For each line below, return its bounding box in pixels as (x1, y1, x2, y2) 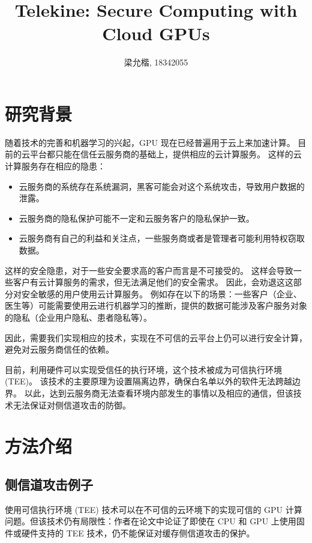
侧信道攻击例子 (5, 475, 93, 493)
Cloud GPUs (102, 21, 210, 46)
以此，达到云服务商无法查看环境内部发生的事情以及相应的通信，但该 (24, 386, 293, 399)
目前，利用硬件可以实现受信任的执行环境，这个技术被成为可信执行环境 (5, 363, 282, 375)
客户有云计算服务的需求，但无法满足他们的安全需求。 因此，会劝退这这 (13, 276, 293, 288)
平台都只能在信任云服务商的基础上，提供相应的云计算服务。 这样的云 (29, 148, 302, 160)
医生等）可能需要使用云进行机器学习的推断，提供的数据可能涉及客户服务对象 (5, 299, 307, 312)
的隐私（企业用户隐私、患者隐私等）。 (5, 311, 152, 323)
